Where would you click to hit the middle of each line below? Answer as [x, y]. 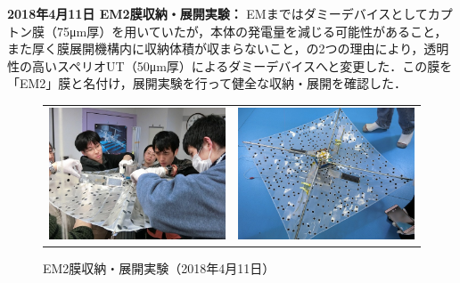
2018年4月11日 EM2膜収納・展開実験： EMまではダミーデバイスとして [218, 13]
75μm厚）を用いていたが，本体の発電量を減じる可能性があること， [252, 31]
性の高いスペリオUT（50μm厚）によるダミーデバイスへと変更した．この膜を [230, 65]
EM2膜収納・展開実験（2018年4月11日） [159, 268]
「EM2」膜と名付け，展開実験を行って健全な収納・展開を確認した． [207, 83]
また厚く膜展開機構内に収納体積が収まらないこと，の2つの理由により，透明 [228, 49]
